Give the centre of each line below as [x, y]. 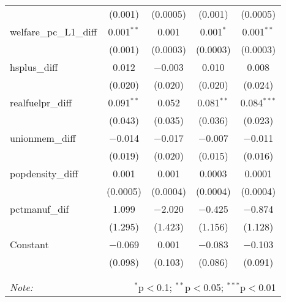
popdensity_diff [44, 173]
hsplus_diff [34, 67]
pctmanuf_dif [40, 209]
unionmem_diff [43, 138]
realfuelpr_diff [41, 102]
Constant [29, 244]
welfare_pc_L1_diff [54, 31]
